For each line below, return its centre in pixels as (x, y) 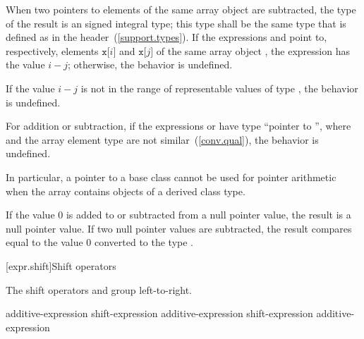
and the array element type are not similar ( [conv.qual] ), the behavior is (162, 139)
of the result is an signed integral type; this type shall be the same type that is (176, 23)
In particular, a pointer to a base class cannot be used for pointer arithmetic (171, 177)
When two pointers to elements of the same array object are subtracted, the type (181, 9)
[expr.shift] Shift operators (61, 265)
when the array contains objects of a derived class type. (126, 191)
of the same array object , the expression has (253, 50)
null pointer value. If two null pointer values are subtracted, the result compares (179, 228)
